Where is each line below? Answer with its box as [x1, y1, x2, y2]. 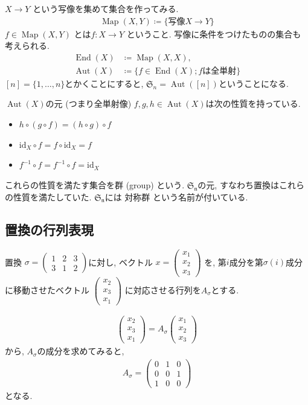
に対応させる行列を [124, 283, 201, 296]
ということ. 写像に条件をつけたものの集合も [126, 27, 301, 40]
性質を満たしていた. [13, 190, 92, 203]
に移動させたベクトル [5, 283, 89, 296]
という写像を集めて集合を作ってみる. [33, 2, 179, 14]
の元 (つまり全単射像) [45, 97, 132, 110]
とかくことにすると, [65, 77, 144, 89]
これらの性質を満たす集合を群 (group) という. [5, 178, 185, 191]
